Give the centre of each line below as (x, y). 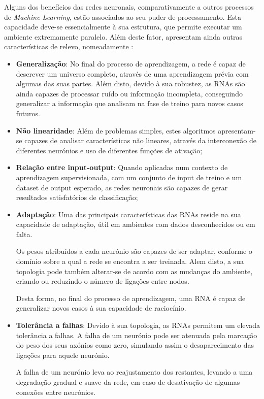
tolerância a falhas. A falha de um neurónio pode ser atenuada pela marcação (137, 335)
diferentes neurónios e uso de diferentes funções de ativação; (109, 150)
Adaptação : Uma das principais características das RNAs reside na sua (128, 214)
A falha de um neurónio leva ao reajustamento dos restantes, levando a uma (134, 372)
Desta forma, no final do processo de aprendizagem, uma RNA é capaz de (131, 298)
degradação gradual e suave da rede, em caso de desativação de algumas (128, 382)
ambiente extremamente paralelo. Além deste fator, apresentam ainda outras (123, 36)
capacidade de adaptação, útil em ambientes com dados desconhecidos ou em (136, 224)
